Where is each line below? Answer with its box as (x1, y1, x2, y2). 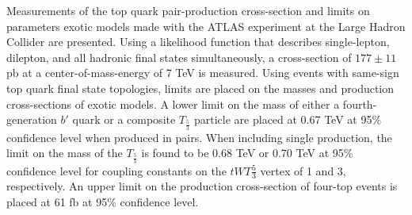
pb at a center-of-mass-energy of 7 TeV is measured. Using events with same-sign (6, 64, 399, 81)
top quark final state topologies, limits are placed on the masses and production (6, 79, 395, 96)
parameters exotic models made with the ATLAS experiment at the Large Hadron (6, 17, 406, 34)
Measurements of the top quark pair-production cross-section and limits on (6, 2, 370, 18)
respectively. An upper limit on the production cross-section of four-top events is (6, 178, 398, 194)
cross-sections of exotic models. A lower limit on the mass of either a (6, 95, 340, 112)
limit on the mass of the (6, 144, 123, 161)
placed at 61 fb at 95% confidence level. (6, 194, 199, 210)
